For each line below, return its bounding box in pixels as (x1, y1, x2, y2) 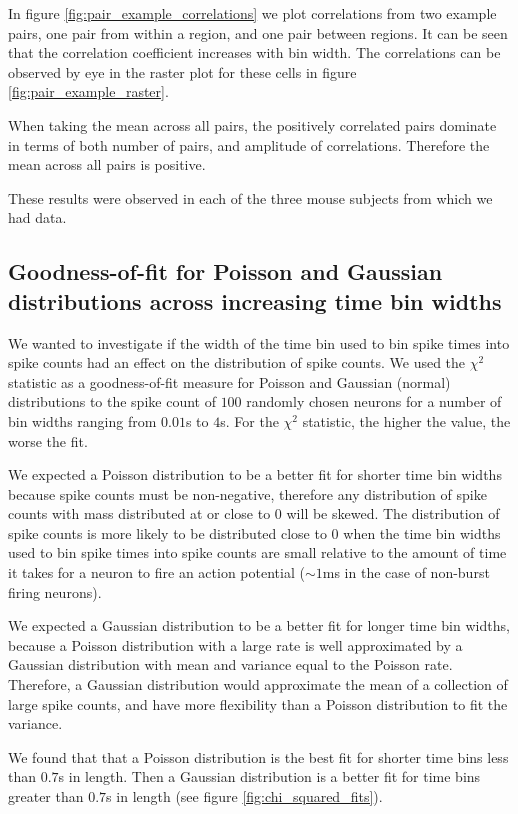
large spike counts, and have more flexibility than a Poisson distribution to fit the (8, 693, 508, 714)
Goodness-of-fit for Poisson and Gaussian (8, 256, 443, 287)
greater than (8, 786, 84, 806)
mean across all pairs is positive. (8, 154, 206, 175)
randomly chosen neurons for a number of (246, 391, 502, 412)
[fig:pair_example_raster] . (8, 81, 169, 102)
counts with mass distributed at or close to (8, 503, 271, 524)
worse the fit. (8, 430, 88, 451)
